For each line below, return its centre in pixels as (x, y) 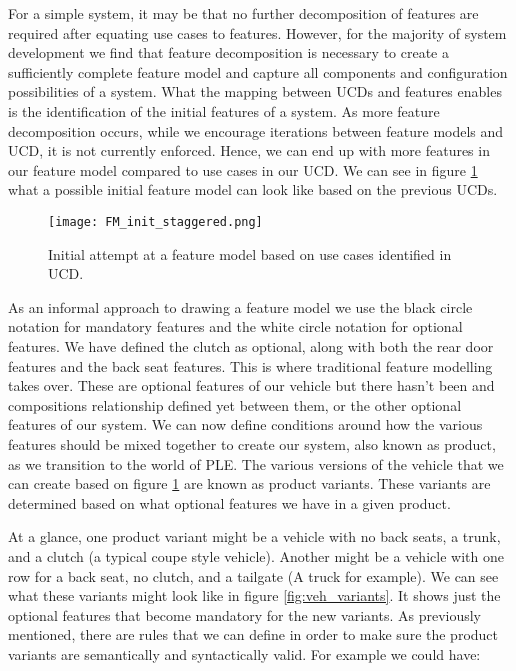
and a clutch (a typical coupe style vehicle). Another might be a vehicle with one (256, 555)
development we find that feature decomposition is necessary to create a (228, 52)
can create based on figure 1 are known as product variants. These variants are (249, 483)
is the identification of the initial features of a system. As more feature (224, 110)
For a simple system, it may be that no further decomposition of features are (243, 13)
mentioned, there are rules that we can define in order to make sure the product (253, 634)
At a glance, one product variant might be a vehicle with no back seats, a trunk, (254, 536)
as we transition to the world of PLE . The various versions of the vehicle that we (256, 463)
